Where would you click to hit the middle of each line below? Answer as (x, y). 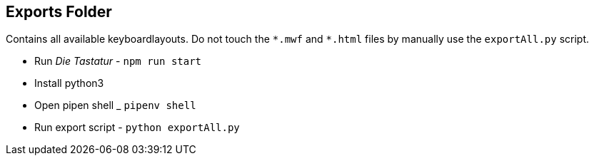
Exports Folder (59, 12)
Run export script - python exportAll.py (137, 128)
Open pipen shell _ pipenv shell (115, 105)
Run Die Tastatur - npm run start (118, 61)
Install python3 (69, 83)
